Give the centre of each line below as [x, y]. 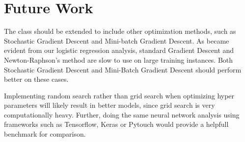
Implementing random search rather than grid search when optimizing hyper [119, 95]
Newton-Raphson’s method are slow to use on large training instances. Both [119, 59]
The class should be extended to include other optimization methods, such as [120, 31]
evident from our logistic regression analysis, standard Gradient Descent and [119, 50]
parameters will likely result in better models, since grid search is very [109, 105]
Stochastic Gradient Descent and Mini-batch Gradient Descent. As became [117, 40]
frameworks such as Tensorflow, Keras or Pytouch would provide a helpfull [116, 124]
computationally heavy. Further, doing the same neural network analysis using [122, 114]
